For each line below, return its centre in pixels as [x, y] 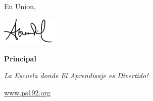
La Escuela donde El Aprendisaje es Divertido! [76, 75]
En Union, [20, 6]
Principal [20, 58]
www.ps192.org [27, 92]
